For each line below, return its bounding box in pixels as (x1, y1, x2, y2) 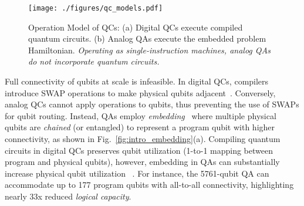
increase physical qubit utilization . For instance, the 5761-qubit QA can (5, 167, 269, 179)
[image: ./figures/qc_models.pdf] (28, 4, 163, 12)
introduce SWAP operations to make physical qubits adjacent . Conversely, (5, 86, 276, 99)
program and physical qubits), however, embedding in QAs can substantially (5, 156, 280, 168)
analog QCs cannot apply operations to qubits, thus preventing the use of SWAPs (5, 98, 299, 110)
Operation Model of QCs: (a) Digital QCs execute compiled (28, 21, 243, 33)
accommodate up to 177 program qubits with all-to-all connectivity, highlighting (5, 178, 294, 191)
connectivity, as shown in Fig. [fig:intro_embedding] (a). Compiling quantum (5, 133, 281, 144)
